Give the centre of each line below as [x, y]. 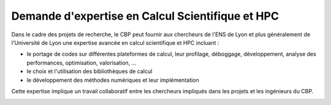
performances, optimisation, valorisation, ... [82, 63]
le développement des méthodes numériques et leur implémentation [113, 80]
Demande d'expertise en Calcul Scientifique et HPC [145, 16]
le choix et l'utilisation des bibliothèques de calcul [89, 71]
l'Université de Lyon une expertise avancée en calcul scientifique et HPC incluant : [115, 42]
